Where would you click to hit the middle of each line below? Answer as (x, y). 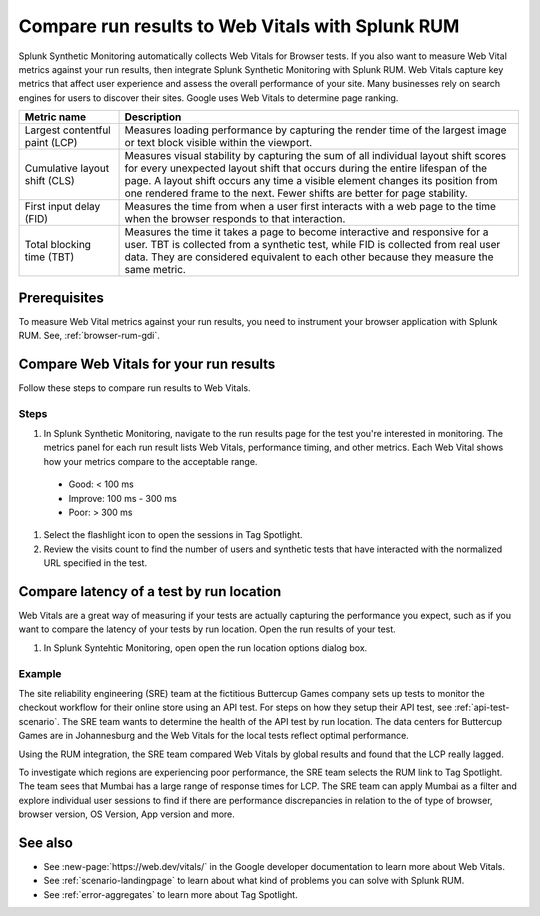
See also (46, 842)
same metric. (155, 270)
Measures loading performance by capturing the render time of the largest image (315, 130)
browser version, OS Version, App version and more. (126, 814)
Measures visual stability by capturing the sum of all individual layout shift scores (315, 156)
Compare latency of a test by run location (150, 591)
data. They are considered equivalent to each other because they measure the (309, 257)
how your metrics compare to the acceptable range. (150, 461)
